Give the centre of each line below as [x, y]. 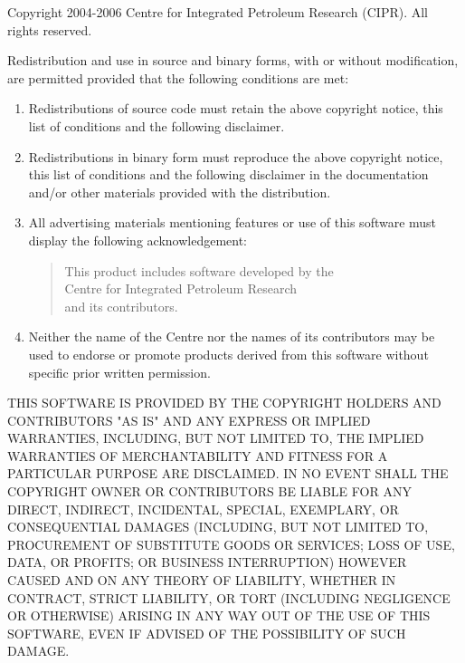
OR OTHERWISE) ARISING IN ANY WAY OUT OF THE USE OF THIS [219, 615]
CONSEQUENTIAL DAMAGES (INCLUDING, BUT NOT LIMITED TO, [218, 527]
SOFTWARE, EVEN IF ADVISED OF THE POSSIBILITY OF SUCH [207, 633]
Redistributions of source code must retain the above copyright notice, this [236, 108]
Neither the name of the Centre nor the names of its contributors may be [232, 336]
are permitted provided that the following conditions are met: [178, 77]
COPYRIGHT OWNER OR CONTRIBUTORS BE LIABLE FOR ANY [209, 491]
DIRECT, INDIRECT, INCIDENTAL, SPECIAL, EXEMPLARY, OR [203, 509]
